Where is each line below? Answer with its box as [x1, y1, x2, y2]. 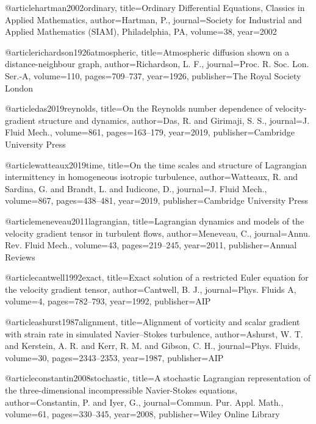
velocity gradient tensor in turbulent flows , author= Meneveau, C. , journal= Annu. [5, 226, 311, 239]
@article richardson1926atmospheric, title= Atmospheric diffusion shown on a [5, 45, 290, 58]
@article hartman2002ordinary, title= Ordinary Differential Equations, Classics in [5, 1, 305, 13]
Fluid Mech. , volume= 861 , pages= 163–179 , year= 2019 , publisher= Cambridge [5, 126, 295, 138]
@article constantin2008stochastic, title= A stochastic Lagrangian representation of [5, 372, 311, 384]
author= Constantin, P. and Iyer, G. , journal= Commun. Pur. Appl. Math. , [5, 395, 284, 408]
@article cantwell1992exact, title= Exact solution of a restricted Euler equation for [5, 271, 309, 284]
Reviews [5, 250, 35, 263]
